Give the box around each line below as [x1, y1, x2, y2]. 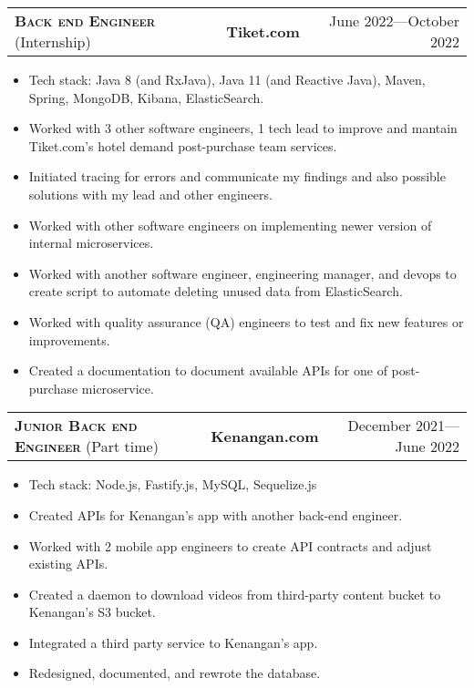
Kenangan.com [211, 425, 319, 447]
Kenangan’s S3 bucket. [28, 602, 156, 621]
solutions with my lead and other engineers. [28, 184, 273, 203]
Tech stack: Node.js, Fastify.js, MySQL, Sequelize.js [28, 475, 317, 494]
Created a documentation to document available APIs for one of [28, 361, 387, 380]
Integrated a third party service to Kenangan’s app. [28, 632, 318, 652]
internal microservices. [28, 233, 154, 252]
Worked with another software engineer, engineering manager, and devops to [28, 263, 457, 282]
